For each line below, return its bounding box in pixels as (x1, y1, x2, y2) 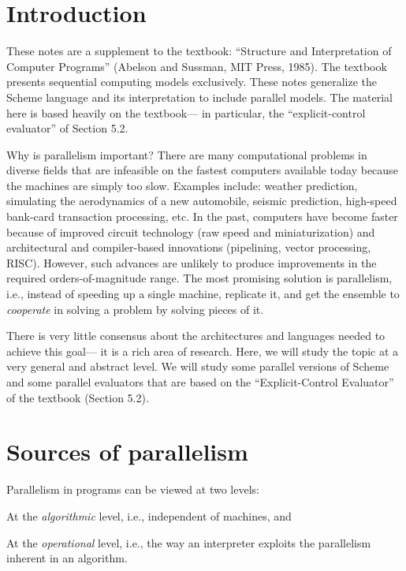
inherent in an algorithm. (6, 550, 128, 566)
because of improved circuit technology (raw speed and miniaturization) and (6, 223, 375, 240)
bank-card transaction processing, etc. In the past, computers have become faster (6, 208, 398, 225)
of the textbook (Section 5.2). (6, 389, 149, 405)
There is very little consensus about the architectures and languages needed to (6, 327, 386, 344)
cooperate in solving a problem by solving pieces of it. (6, 300, 264, 317)
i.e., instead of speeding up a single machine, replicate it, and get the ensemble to (6, 285, 400, 302)
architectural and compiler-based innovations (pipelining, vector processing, (6, 239, 371, 256)
